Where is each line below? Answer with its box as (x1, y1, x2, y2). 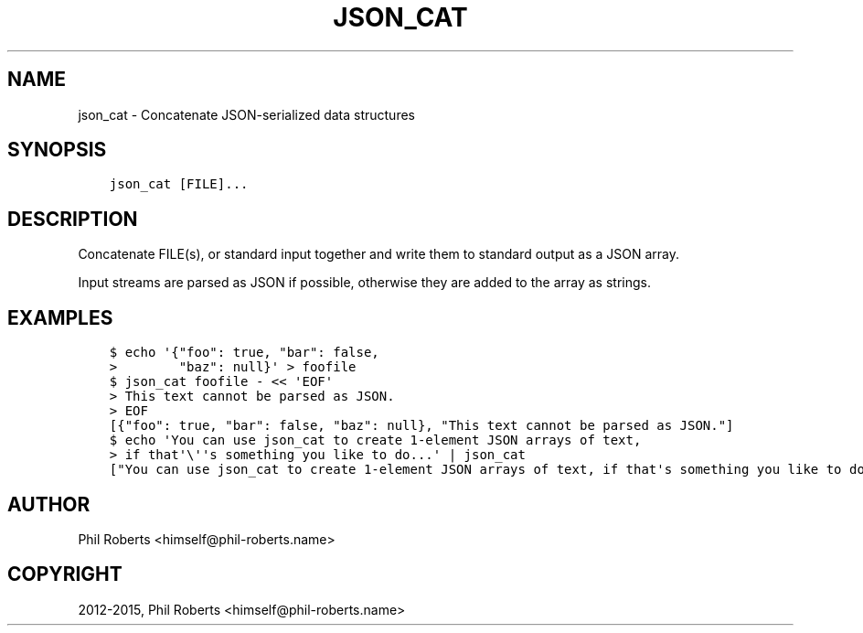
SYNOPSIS (7, 138, 107, 162)
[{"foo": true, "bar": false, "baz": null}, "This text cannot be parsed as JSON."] (109, 418, 734, 434)
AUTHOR (7, 492, 91, 516)
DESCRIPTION (7, 207, 138, 231)
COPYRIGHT (7, 563, 123, 586)
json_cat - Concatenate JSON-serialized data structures (78, 106, 415, 123)
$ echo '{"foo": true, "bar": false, (109, 345, 379, 360)
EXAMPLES (7, 306, 113, 329)
